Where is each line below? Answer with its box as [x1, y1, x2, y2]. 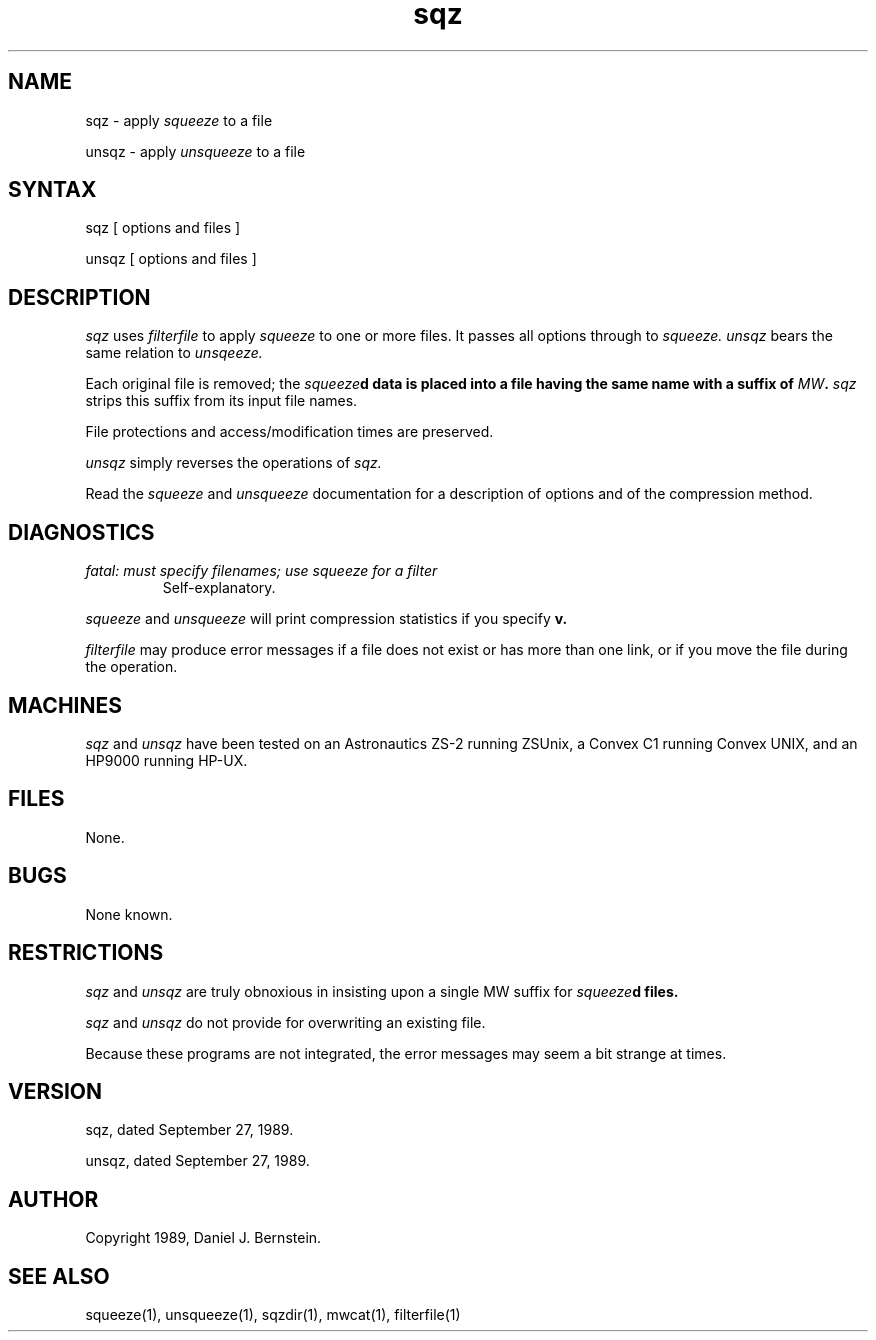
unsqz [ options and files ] [85, 250, 257, 268]
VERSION [8, 1078, 103, 1104]
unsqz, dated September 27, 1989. [85, 1152, 310, 1170]
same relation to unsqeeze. [85, 344, 263, 362]
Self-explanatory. [162, 579, 276, 597]
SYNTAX [8, 177, 97, 203]
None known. [85, 905, 173, 923]
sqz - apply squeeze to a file [85, 111, 273, 129]
